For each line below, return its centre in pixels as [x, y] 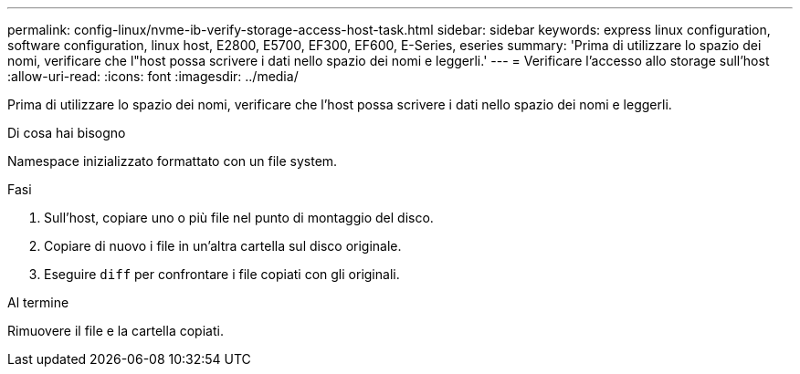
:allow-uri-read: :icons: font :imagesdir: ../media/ [153, 76]
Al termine [38, 302]
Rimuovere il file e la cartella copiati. [116, 331]
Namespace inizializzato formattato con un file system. [173, 161]
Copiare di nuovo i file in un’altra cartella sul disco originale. [223, 246]
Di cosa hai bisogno [67, 133]
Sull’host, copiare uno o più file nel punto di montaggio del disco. [239, 218]
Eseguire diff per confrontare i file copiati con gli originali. [222, 274]
